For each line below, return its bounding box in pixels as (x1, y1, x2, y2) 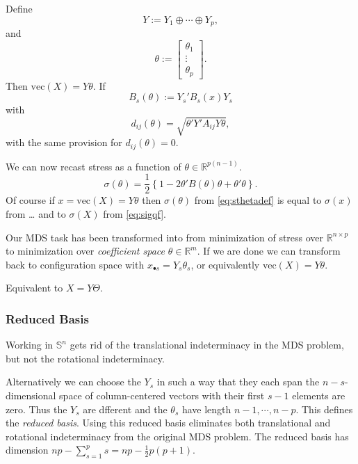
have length (181, 401, 231, 416)
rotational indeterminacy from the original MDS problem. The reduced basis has (6, 429, 349, 443)
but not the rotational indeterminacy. (6, 351, 165, 365)
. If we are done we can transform (197, 243, 341, 258)
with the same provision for (6, 135, 122, 150)
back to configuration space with (6, 257, 145, 271)
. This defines (295, 401, 353, 416)
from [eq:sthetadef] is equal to (194, 193, 322, 207)
